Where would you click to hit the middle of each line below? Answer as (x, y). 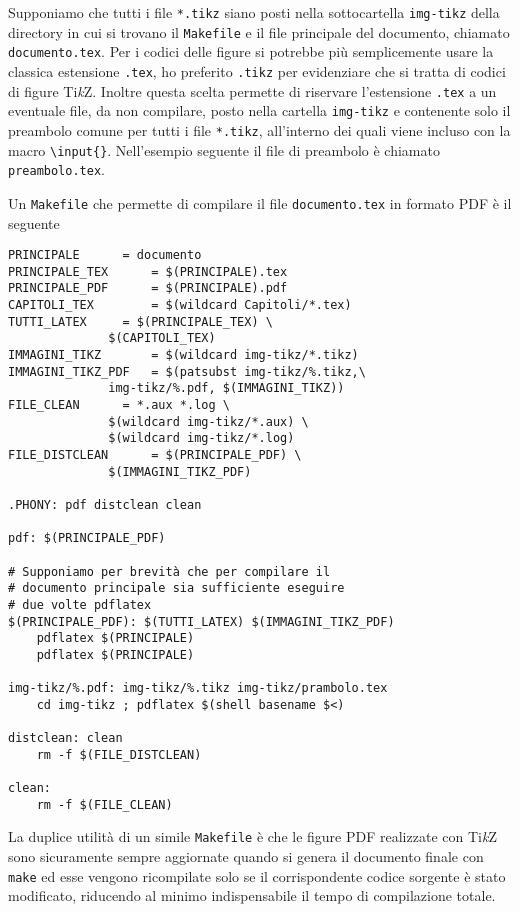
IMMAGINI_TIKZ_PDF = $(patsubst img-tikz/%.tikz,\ (187, 371)
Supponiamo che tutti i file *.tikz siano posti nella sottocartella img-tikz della (254, 12)
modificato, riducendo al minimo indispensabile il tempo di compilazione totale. (252, 895)
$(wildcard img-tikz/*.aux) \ (208, 421)
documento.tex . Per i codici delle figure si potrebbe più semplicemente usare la (251, 51)
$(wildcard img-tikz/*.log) (201, 438)
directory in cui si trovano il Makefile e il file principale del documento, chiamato (259, 31)
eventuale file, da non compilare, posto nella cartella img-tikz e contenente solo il (259, 110)
